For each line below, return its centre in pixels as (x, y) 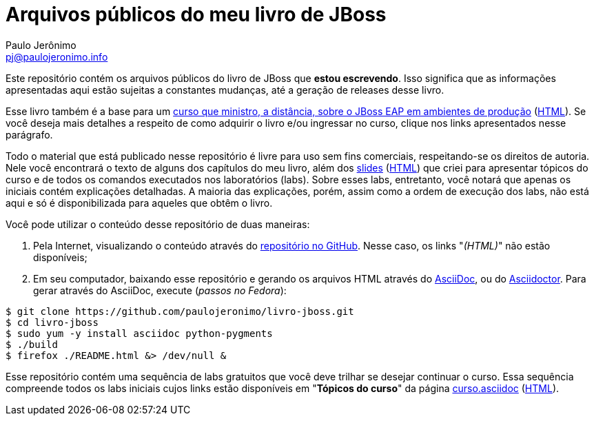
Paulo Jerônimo (41, 45)
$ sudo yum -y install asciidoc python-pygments (139, 333)
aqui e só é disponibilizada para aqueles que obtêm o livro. (139, 203)
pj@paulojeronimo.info (57, 57)
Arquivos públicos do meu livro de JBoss (196, 14)
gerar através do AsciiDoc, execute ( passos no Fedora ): (160, 290)
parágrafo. (29, 134)
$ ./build (32, 344)
